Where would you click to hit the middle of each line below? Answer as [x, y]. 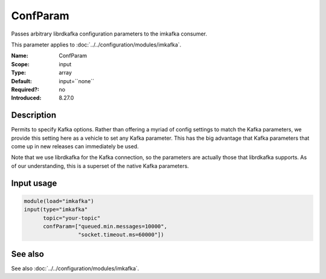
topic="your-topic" [72, 218]
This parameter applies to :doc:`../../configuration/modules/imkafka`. [96, 45]
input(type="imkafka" [56, 210]
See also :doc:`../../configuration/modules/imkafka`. [75, 268]
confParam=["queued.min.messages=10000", [105, 226]
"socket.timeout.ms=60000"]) [121, 235]
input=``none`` [77, 81]
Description [34, 115]
